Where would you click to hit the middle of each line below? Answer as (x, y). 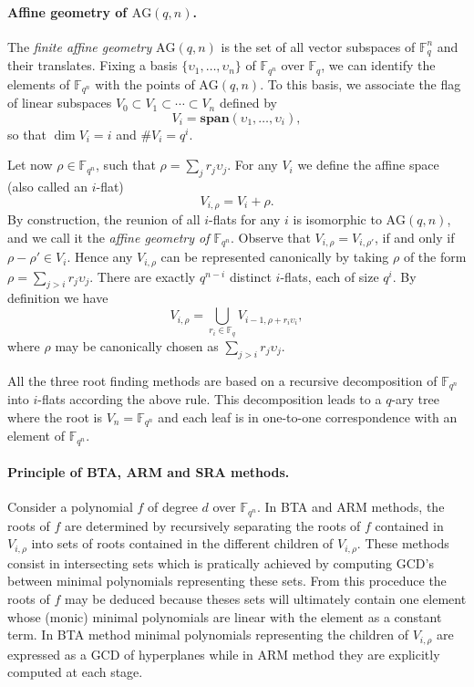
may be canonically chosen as (137, 345)
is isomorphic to (337, 219)
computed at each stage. (75, 672)
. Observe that (270, 237)
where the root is (55, 416)
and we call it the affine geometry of (108, 237)
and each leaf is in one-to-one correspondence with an (308, 416)
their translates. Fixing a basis (93, 65)
